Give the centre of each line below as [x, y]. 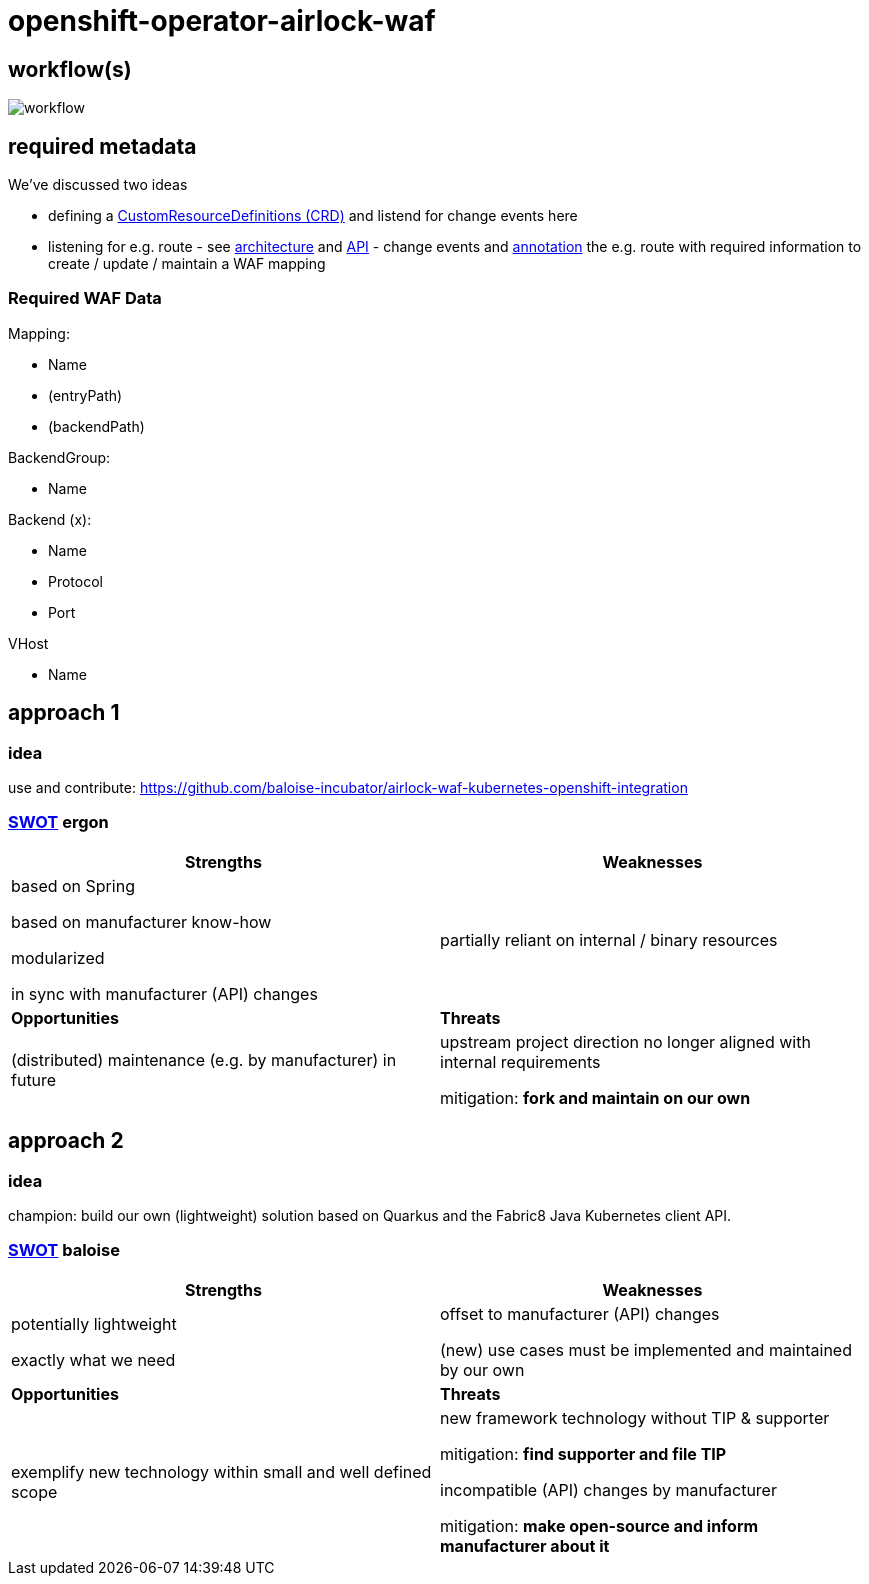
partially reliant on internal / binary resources [609, 939]
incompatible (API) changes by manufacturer [608, 1489]
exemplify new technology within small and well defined [221, 1471]
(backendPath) [96, 426]
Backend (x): [50, 519]
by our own [482, 1369]
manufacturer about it [525, 1545]
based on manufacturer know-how [141, 921]
